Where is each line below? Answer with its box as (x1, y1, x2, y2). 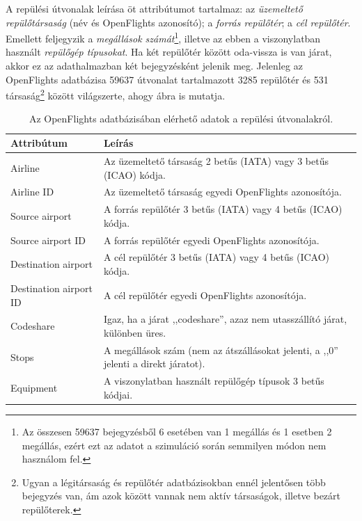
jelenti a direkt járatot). (103, 356, 205, 371)
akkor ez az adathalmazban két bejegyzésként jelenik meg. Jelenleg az (6, 58, 303, 73)
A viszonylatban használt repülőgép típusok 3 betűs (103, 374, 324, 388)
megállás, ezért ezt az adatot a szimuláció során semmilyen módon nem (22, 438, 326, 452)
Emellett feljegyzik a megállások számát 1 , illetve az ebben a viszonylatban (6, 29, 321, 45)
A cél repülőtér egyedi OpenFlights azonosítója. (103, 287, 307, 302)
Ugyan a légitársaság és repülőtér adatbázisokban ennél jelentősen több (22, 474, 326, 489)
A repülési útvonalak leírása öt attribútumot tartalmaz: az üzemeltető (6, 1, 303, 15)
